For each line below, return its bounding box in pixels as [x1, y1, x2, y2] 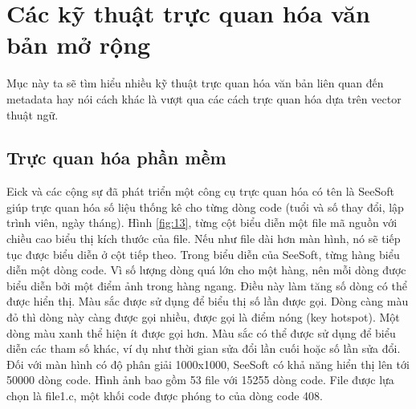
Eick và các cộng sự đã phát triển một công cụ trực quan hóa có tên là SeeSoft [6, 183, 394, 200]
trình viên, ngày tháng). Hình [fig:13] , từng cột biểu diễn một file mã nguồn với [6, 214, 398, 231]
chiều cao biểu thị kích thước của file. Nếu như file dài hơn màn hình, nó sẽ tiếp [6, 230, 401, 247]
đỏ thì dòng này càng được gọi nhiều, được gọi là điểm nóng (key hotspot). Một [6, 309, 400, 326]
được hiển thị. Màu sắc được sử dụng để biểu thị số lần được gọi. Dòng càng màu [6, 293, 409, 310]
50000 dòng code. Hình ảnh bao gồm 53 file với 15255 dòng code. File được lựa [6, 371, 394, 388]
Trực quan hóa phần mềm [6, 145, 226, 170]
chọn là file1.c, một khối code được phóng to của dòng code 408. [6, 387, 323, 404]
